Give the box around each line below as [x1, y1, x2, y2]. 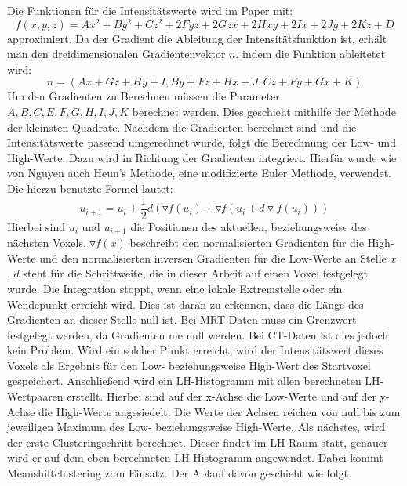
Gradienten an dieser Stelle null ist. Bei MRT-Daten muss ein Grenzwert [7, 311, 357, 328]
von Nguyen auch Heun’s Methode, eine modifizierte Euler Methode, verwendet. [7, 165, 392, 181]
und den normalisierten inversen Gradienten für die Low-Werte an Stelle [39, 249, 387, 266]
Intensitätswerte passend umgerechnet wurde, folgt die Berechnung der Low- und [7, 134, 396, 151]
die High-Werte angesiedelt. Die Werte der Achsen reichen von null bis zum [38, 403, 401, 419]
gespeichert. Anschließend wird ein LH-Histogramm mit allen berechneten [7, 372, 362, 389]
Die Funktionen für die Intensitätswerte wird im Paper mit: [7, 2, 293, 18]
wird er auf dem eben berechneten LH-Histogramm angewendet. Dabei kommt [7, 449, 383, 466]
